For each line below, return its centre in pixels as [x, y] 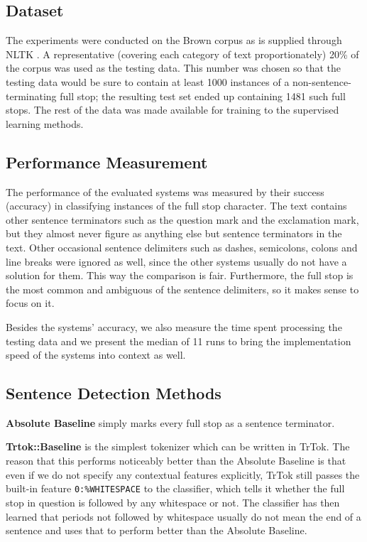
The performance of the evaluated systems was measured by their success [165, 191]
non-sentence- [322, 81]
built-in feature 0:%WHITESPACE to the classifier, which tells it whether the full [175, 488]
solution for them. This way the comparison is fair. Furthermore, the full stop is [180, 275]
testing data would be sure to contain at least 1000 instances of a [148, 81]
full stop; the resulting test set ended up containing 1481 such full [203, 96]
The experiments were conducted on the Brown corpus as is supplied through [174, 40]
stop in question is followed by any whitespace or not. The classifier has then [173, 502]
